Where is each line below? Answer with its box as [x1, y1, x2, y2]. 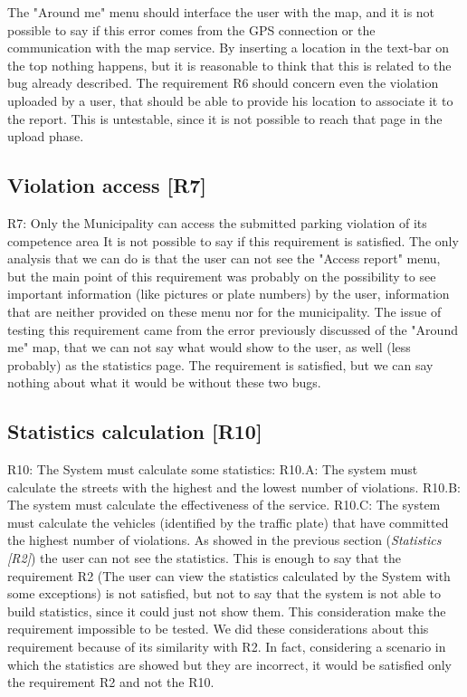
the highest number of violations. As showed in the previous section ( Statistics [7, 530, 442, 549]
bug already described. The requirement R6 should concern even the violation [7, 73, 439, 92]
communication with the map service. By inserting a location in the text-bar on [7, 38, 450, 57]
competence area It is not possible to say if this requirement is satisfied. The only [7, 231, 459, 250]
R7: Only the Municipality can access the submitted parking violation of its [7, 213, 427, 232]
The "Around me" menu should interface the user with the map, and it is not [7, 3, 435, 21]
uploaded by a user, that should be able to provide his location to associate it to [7, 91, 453, 110]
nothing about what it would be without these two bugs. [7, 373, 321, 392]
